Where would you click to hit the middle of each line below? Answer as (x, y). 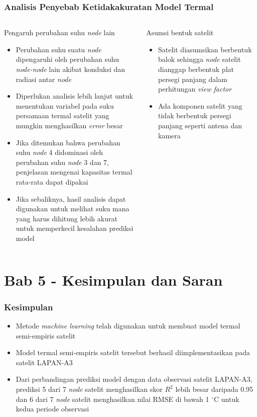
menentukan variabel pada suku (65, 105)
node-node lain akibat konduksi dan (71, 69)
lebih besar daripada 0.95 (214, 389)
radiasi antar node (43, 79)
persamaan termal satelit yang (62, 115)
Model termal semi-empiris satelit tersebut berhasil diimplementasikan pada (133, 352)
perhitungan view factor (195, 89)
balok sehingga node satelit (200, 59)
